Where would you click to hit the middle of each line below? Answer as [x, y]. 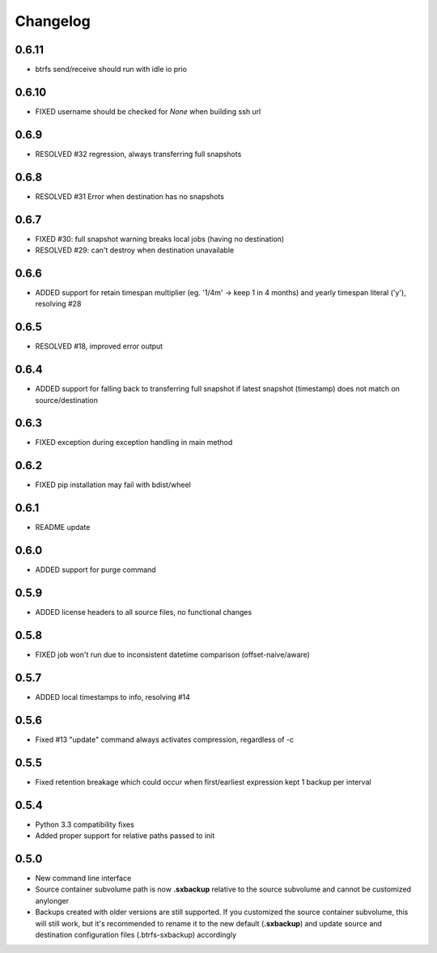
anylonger [52, 900]
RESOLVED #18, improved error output [99, 346]
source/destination [67, 400]
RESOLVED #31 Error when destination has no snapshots [129, 196]
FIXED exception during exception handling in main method [134, 443]
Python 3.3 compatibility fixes [85, 824]
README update [63, 527]
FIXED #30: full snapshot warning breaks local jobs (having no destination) [160, 239]
